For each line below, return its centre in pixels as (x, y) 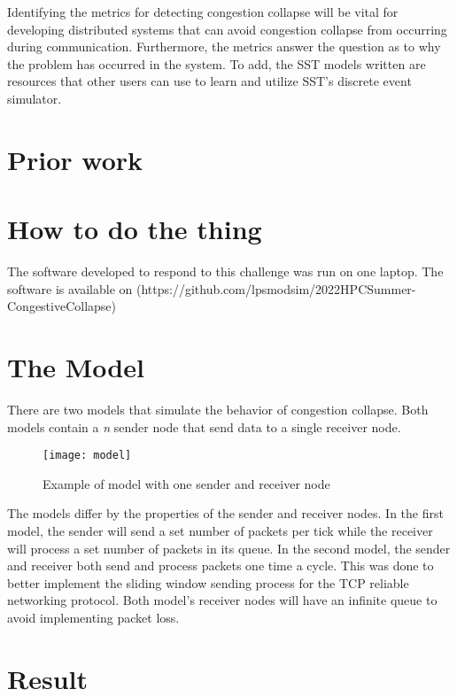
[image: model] (87, 456)
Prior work (75, 159)
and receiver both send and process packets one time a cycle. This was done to (221, 565)
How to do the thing (135, 229)
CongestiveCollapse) (62, 306)
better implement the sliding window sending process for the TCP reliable (208, 582)
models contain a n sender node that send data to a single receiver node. (204, 426)
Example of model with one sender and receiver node (186, 483)
